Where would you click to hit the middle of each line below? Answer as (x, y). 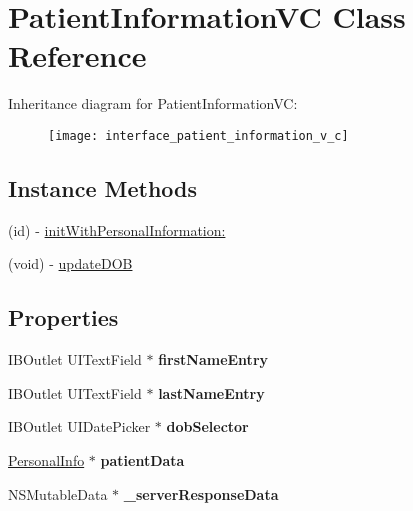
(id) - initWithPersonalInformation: (117, 229)
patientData (142, 459)
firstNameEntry (213, 359)
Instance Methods (102, 187)
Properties (63, 317)
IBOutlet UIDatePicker (79, 426)
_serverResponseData (201, 493)
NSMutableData (58, 493)
